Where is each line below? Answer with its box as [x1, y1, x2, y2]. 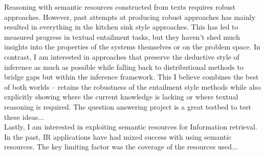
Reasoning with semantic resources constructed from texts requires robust [4, 2, 236, 12]
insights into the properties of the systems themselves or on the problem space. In [4, 41, 260, 52]
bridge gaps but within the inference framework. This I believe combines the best [4, 71, 259, 82]
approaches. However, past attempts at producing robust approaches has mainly [4, 11, 256, 22]
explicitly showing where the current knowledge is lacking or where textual [4, 91, 238, 102]
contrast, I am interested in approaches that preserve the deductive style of [4, 51, 239, 62]
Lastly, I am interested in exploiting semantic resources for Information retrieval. [4, 121, 257, 132]
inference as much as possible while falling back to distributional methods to [4, 61, 244, 72]
